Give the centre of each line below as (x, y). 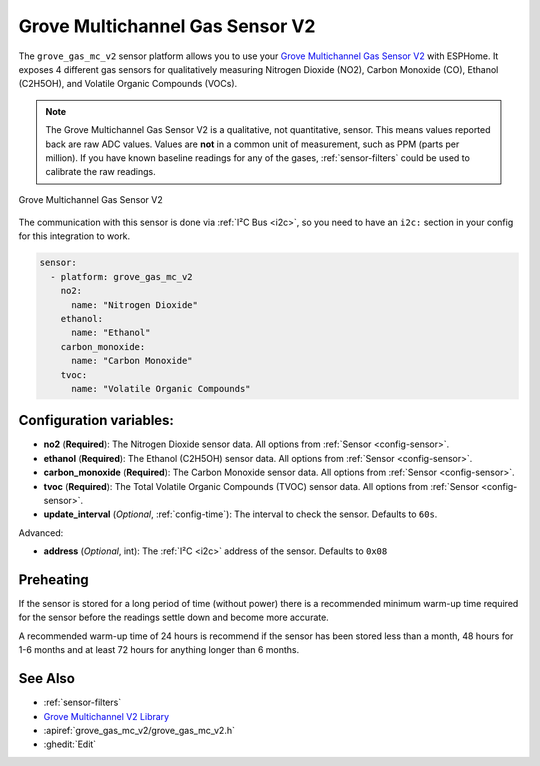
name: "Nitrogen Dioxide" (135, 304)
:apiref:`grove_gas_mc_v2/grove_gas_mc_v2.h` (139, 730)
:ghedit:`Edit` (70, 744)
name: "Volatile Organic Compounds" (161, 388)
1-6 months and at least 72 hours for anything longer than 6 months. (159, 650)
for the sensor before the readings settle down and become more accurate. (173, 617)
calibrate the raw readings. (100, 172)
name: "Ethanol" (111, 333)
